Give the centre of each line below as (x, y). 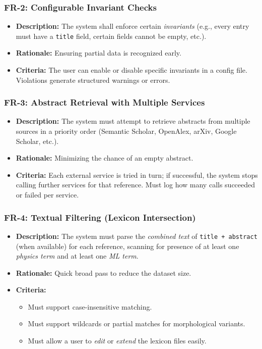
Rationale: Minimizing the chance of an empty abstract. (105, 158)
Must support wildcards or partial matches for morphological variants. (137, 323)
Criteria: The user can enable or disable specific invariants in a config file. (132, 70)
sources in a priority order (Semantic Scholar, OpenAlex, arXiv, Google (126, 131)
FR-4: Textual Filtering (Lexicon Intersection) (100, 217)
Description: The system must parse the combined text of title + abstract (137, 236)
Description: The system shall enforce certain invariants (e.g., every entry (133, 26)
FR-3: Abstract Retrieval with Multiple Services (105, 102)
